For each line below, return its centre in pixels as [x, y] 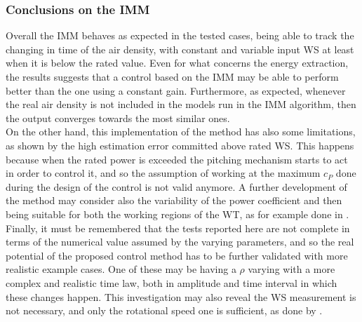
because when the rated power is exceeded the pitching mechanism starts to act [177, 159]
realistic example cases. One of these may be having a [121, 269]
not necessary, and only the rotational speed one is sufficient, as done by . [164, 310]
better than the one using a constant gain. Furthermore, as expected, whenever [176, 90]
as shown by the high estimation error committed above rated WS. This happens [180, 145]
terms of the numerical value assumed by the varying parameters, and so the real [180, 242]
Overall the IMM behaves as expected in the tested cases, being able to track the [180, 35]
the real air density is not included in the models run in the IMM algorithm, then [181, 104]
